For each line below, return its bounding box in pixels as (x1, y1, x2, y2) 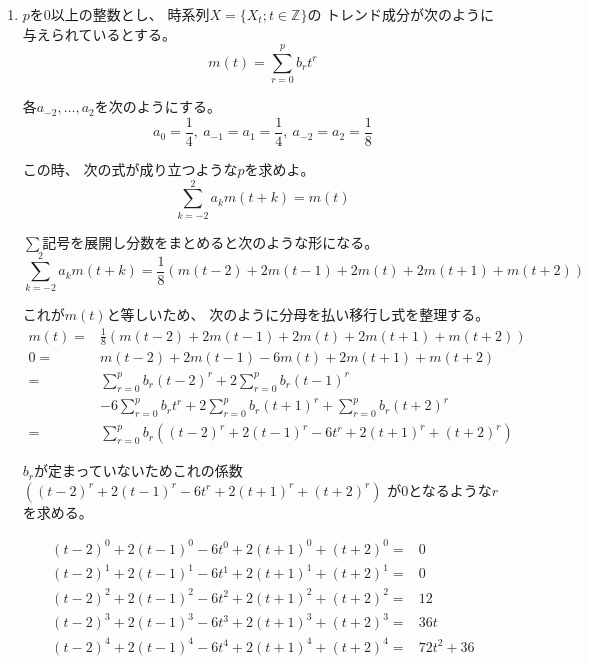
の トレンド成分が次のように (307, 4, 495, 24)
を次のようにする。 (94, 96, 221, 117)
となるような (408, 479, 492, 500)
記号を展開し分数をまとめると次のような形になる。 (42, 231, 379, 252)
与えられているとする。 (22, 23, 176, 44)
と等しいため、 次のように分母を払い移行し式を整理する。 (106, 304, 490, 325)
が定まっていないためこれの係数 (34, 460, 243, 481)
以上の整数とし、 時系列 (50, 4, 210, 24)
